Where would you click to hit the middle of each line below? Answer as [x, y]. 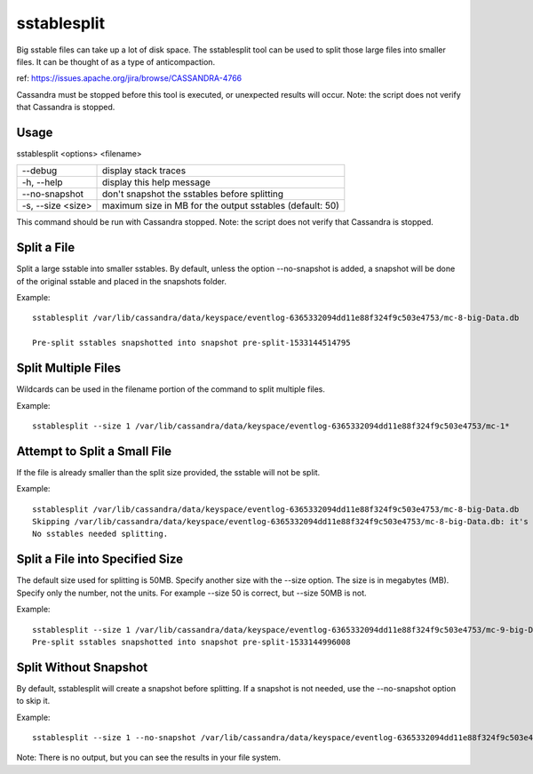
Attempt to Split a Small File [94, 451]
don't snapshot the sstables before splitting [193, 194]
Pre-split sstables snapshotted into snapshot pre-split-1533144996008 [191, 642]
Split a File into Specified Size [100, 559]
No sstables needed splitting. [100, 534]
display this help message [156, 182]
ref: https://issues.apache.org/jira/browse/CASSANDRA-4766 [129, 78]
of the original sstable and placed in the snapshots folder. [121, 281]
